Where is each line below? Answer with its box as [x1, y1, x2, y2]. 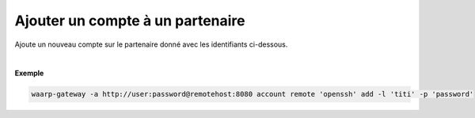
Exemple [14, 68, 44, 78]
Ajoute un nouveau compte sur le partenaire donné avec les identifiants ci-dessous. [14, 40, 288, 49]
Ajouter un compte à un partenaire [14, 12, 245, 29]
